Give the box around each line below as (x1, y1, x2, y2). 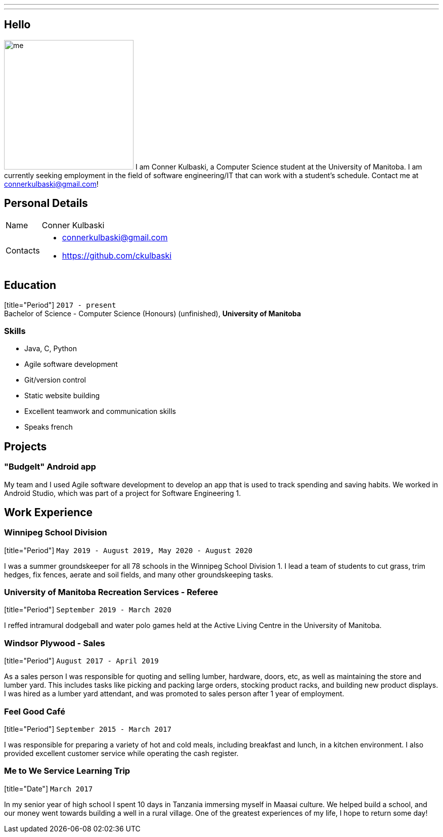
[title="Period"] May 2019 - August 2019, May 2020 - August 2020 (4, 546, 253, 555)
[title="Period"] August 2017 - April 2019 (4, 656, 159, 665)
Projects (4, 440, 47, 453)
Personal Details (4, 197, 88, 210)
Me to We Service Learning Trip (4, 766, 130, 776)
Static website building (24, 391, 100, 400)
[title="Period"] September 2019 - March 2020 (4, 605, 171, 614)
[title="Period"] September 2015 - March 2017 (4, 724, 171, 733)
